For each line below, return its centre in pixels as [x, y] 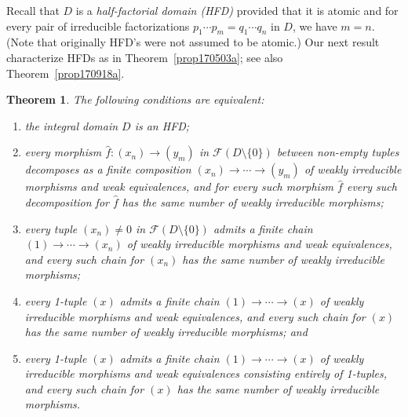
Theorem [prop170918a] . [66, 73]
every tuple [51, 228]
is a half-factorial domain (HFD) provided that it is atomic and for [237, 10]
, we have [315, 26]
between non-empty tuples [338, 152]
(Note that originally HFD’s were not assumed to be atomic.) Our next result [193, 42]
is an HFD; [162, 125]
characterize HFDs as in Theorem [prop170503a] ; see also [145, 57]
